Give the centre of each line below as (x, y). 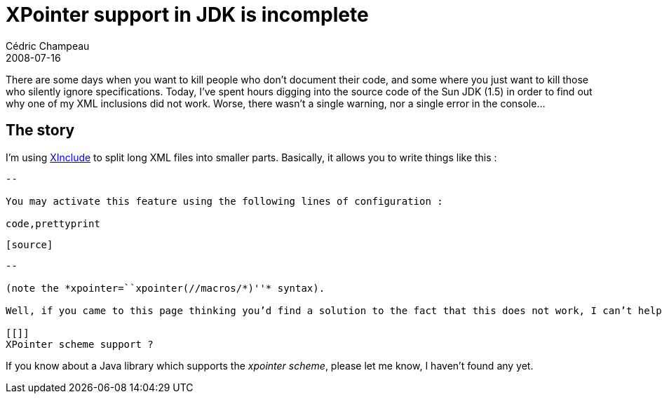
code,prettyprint (53, 223)
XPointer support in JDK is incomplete (187, 15)
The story (40, 130)
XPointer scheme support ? (80, 344)
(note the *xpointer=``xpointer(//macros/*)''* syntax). (165, 288)
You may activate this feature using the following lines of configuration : (224, 201)
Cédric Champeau (48, 46)
